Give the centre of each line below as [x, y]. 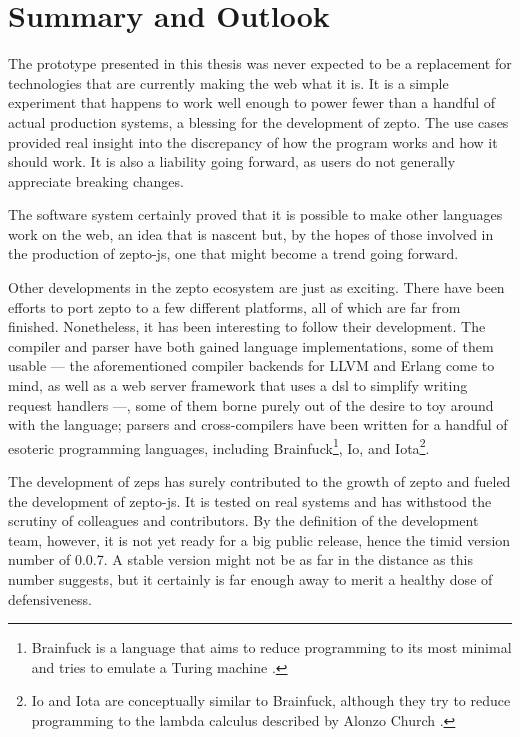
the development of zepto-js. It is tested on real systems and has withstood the [250, 500]
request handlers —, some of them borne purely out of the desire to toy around [251, 404]
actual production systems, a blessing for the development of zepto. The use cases [258, 121]
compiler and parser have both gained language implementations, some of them [251, 345]
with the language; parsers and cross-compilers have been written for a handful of [258, 424]
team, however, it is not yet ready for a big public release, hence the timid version [259, 539]
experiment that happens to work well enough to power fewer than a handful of [252, 102]
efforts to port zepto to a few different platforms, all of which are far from [234, 306]
